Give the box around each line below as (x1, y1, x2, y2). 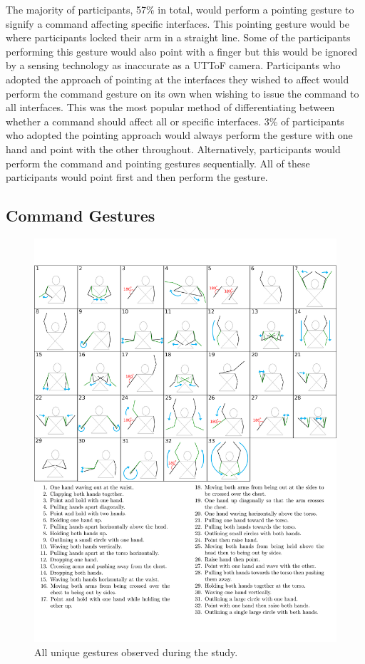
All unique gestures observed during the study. (34, 644, 238, 659)
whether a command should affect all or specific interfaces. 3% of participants (6, 113, 344, 128)
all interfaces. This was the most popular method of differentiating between (6, 100, 335, 115)
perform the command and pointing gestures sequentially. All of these (6, 155, 310, 170)
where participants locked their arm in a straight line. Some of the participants (6, 30, 351, 45)
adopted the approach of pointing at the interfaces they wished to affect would (6, 71, 349, 86)
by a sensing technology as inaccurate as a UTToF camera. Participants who (6, 58, 341, 73)
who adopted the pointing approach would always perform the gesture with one (6, 128, 353, 142)
